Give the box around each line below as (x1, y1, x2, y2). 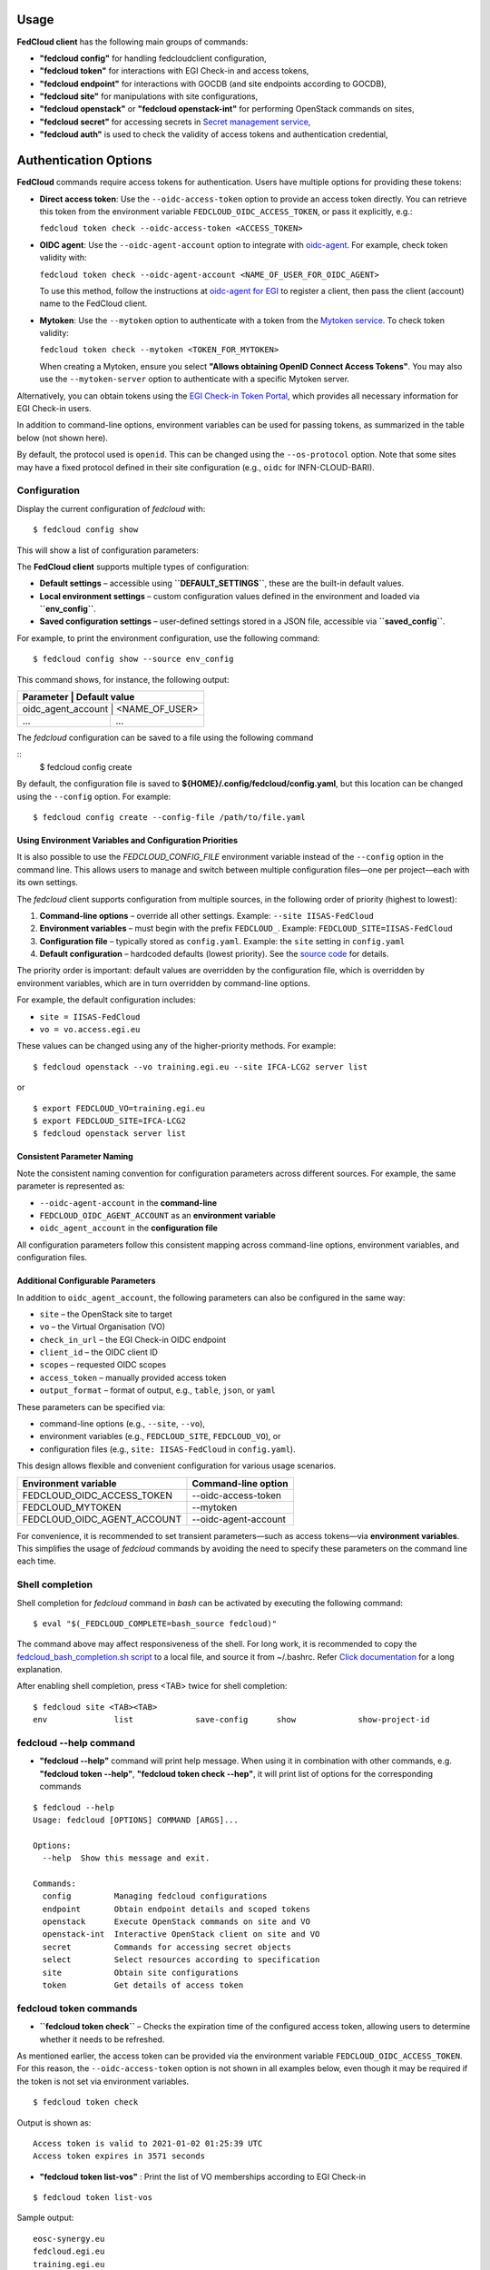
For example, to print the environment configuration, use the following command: (16, 632, 320, 644)
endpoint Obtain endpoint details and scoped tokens (42, 1903, 310, 1914)
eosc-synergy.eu (33, 2234, 105, 2244)
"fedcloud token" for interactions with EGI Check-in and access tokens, (39, 65, 309, 76)
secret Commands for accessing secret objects (42, 1941, 292, 1952)
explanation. (16, 1664, 64, 1675)
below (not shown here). (16, 432, 109, 443)
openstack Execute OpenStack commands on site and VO (42, 1917, 310, 1927)
